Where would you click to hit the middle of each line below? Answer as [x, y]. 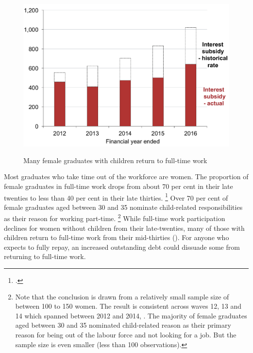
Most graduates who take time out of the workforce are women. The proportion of [126, 176]
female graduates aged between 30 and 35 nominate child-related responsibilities [123, 207]
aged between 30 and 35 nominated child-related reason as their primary [123, 325]
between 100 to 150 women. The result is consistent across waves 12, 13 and [128, 306]
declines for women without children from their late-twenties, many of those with [124, 228]
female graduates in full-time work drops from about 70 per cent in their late [118, 186]
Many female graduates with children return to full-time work [115, 160]
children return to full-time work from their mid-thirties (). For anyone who [117, 237]
